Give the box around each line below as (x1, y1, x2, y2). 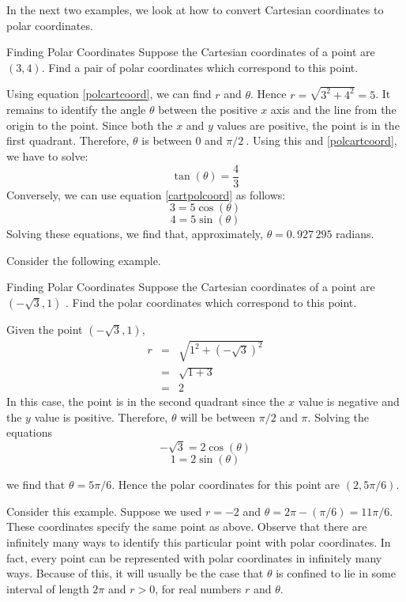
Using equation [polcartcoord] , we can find (6, 85, 212, 102)
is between (141, 132, 192, 149)
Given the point (6, 321, 83, 338)
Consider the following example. (6, 252, 161, 268)
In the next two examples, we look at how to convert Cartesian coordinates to (6, 2, 384, 17)
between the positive (158, 101, 258, 118)
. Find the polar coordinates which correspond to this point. (66, 294, 357, 311)
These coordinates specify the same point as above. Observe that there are (6, 518, 367, 535)
